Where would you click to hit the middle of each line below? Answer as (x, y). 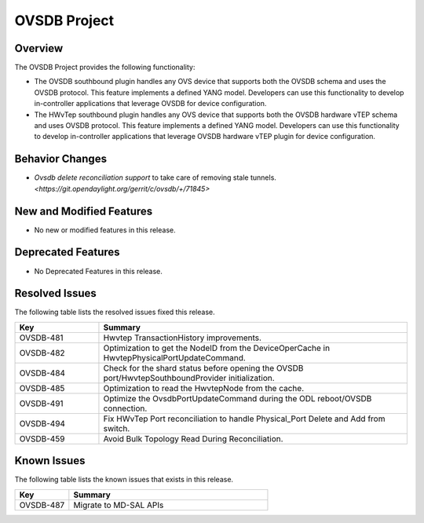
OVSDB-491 (41, 403)
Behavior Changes (61, 159)
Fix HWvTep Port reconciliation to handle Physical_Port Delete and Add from (244, 419)
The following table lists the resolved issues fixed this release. (115, 312)
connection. (125, 408)
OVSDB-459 (42, 438)
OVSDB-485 (42, 388)
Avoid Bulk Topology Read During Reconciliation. (193, 438)
